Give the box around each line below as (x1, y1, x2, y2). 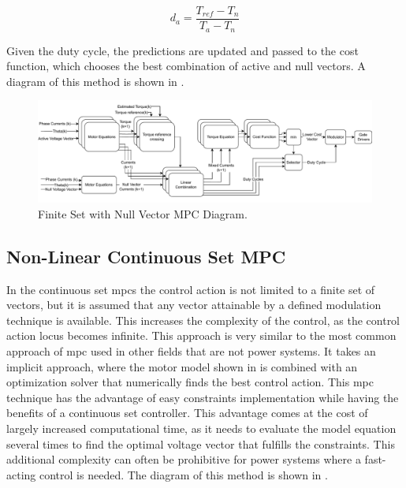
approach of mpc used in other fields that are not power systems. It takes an (6, 343, 376, 359)
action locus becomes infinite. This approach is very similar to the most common (6, 327, 397, 344)
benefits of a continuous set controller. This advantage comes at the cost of (6, 404, 368, 421)
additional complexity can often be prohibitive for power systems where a (6, 451, 361, 468)
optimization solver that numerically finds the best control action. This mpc (6, 374, 374, 390)
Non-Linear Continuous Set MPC (6, 244, 286, 268)
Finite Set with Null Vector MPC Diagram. (38, 205, 248, 222)
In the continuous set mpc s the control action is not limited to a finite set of (6, 281, 375, 297)
